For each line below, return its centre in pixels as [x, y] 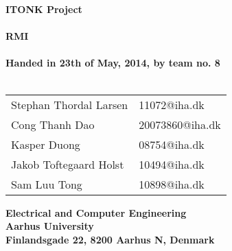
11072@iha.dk [172, 104]
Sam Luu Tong [47, 184]
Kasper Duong [46, 144]
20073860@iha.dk [180, 124]
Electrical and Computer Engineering [96, 212]
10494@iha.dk [172, 164]
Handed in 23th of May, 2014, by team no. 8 [113, 63]
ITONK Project [44, 9]
